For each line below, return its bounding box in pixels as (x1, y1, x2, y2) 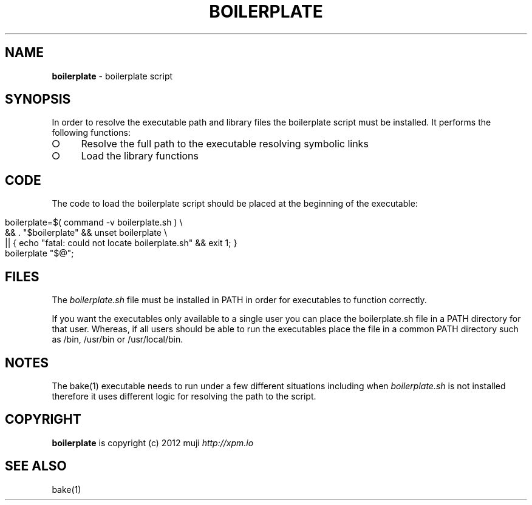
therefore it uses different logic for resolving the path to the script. (52, 390, 316, 401)
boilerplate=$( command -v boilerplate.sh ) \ (5, 217, 183, 228)
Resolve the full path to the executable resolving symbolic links (81, 138, 369, 150)
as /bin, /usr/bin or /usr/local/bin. (52, 334, 183, 345)
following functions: (52, 127, 131, 138)
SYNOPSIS (5, 92, 71, 107)
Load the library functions (81, 150, 199, 162)
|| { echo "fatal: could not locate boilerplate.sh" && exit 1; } (5, 238, 237, 249)
